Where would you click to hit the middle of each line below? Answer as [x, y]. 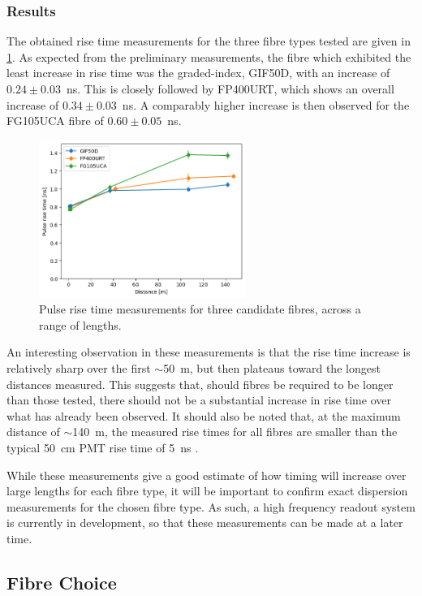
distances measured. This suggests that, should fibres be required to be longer [200, 384]
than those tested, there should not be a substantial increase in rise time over [199, 400]
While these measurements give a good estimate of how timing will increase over [207, 475]
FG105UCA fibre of [55, 121]
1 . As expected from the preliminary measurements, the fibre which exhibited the [209, 56]
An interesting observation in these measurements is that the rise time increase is [209, 352]
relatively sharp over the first [79, 367]
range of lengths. [80, 324]
